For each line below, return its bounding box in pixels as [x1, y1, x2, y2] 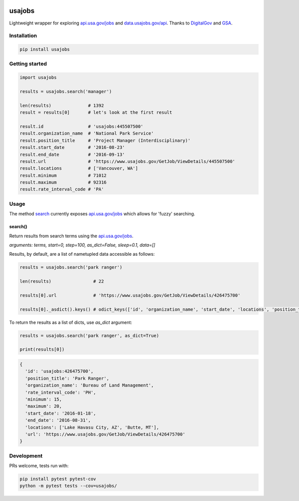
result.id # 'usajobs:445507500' [19, 123, 144, 129]
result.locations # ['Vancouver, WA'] [19, 165, 138, 171]
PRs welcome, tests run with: [9, 463, 69, 469]
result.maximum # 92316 [19, 180, 107, 185]
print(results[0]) [19, 347, 65, 352]
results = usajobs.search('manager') [19, 88, 112, 94]
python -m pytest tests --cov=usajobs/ [19, 483, 117, 489]
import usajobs [19, 75, 57, 80]
